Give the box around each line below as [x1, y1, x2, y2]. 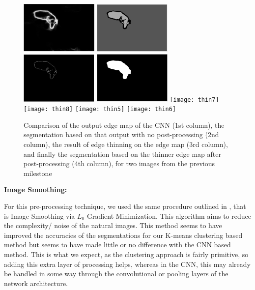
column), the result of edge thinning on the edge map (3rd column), [24, 139, 228, 149]
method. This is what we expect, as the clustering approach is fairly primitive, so [4, 249, 249, 260]
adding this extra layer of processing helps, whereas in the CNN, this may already [4, 259, 251, 269]
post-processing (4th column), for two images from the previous [24, 158, 215, 169]
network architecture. [4, 278, 68, 288]
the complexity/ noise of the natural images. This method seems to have [4, 220, 222, 231]
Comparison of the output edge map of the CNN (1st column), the [24, 119, 225, 130]
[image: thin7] [170, 96, 219, 103]
